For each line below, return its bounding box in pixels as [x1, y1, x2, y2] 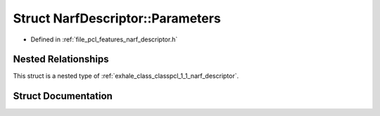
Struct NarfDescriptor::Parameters [13, 11, 221, 26]
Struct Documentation [13, 90, 113, 102]
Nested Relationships [13, 53, 109, 65]
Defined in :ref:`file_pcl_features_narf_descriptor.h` [30, 35, 178, 44]
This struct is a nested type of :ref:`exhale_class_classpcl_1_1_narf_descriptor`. [13, 72, 239, 80]
